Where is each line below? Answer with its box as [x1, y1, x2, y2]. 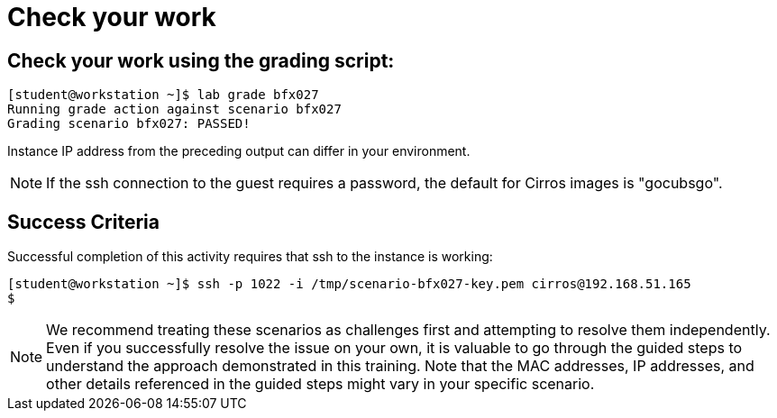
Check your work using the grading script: [7, 49, 395, 72]
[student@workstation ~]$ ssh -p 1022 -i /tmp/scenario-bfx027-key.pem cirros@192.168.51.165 [7, 277, 691, 292]
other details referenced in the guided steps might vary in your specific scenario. [46, 375, 595, 394]
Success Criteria [7, 210, 160, 233]
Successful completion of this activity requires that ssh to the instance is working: [7, 249, 493, 265]
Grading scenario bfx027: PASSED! [7, 116, 251, 132]
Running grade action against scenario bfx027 [7, 102, 342, 117]
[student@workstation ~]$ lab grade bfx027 [7, 87, 319, 103]
